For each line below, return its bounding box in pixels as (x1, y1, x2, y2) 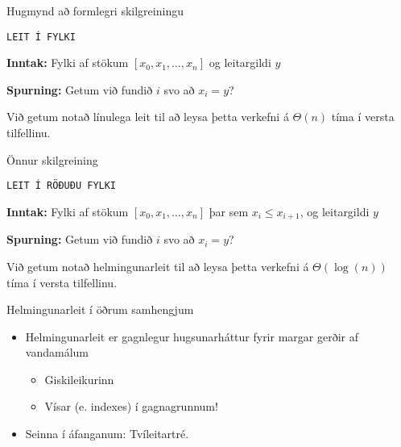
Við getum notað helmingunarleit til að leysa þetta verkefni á (6, 257, 309, 274)
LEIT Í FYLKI (6, 31, 76, 43)
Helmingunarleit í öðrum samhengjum (6, 301, 194, 318)
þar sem (209, 203, 249, 219)
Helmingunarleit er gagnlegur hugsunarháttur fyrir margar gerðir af (25, 328, 358, 345)
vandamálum (25, 344, 89, 361)
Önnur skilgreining (6, 151, 98, 168)
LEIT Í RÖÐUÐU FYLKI (6, 180, 117, 192)
